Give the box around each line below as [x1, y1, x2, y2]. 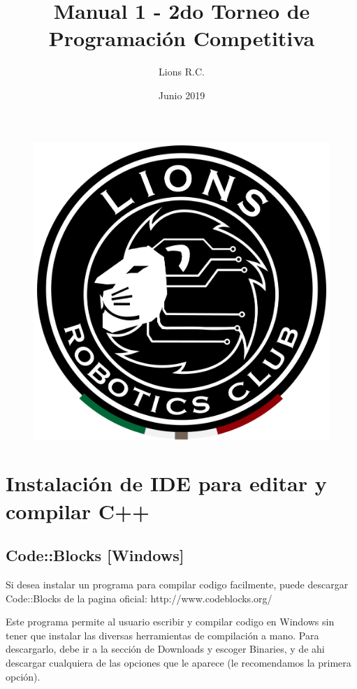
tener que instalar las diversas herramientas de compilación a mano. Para [6, 628, 319, 642]
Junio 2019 [158, 87, 205, 102]
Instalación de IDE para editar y [6, 469, 327, 498]
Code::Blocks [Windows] [6, 544, 184, 566]
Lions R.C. [159, 64, 205, 79]
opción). [6, 669, 41, 683]
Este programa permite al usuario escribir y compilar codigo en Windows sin [6, 614, 335, 629]
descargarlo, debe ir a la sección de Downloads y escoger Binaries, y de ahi [6, 641, 325, 656]
